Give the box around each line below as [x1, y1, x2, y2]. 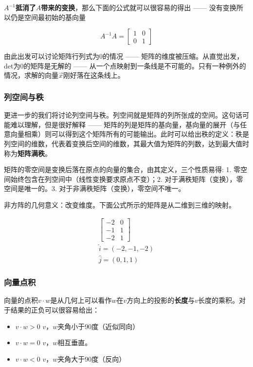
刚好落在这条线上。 [63, 70, 125, 80]
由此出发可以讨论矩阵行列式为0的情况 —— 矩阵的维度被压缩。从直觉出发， [4, 51, 244, 61]
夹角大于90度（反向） [57, 353, 126, 364]
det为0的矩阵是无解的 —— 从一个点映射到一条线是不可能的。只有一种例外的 [4, 60, 246, 70]
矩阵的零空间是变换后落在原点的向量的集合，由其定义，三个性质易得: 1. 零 [4, 164, 241, 175]
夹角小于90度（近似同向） [57, 321, 140, 331]
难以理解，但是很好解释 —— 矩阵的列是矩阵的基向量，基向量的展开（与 [10, 119, 240, 129]
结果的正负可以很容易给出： [10, 304, 99, 315]
